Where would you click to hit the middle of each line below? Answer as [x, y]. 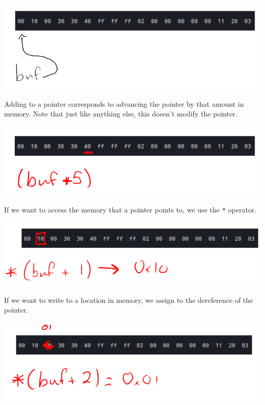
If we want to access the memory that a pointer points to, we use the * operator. [130, 210]
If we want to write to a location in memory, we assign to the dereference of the [129, 300]
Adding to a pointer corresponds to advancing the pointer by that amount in [124, 103]
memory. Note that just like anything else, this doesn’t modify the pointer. [121, 114]
